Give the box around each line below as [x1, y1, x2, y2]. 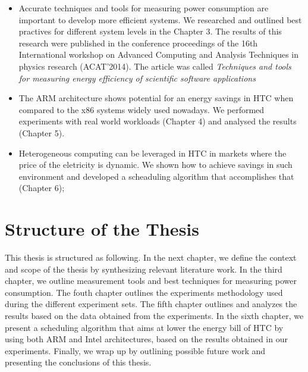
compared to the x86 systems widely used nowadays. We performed [18, 103, 265, 115]
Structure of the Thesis [5, 217, 199, 241]
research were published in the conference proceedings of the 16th [18, 36, 258, 49]
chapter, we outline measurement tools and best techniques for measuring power [5, 274, 297, 287]
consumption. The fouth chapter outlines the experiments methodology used [5, 286, 283, 298]
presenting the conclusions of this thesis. [5, 356, 152, 368]
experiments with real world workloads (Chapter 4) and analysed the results [18, 115, 297, 127]
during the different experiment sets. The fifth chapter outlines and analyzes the [5, 298, 297, 310]
